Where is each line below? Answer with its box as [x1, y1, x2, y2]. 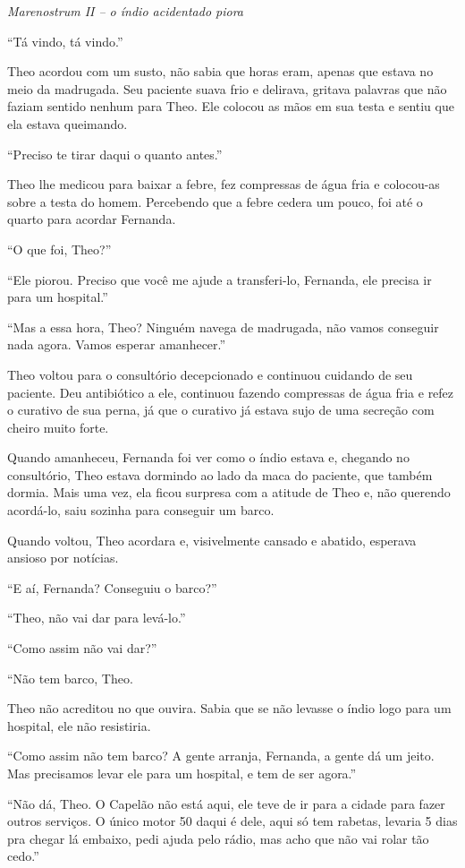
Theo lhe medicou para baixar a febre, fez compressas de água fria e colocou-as [7, 175, 440, 193]
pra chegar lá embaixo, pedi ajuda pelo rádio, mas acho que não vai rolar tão [7, 829, 429, 847]
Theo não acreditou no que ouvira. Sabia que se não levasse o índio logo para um [7, 699, 452, 718]
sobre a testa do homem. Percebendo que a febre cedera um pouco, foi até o [7, 192, 423, 211]
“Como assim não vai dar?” [7, 639, 157, 657]
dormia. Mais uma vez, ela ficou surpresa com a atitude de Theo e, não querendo [7, 483, 451, 502]
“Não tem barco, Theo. [7, 668, 133, 687]
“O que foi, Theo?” [7, 239, 112, 258]
